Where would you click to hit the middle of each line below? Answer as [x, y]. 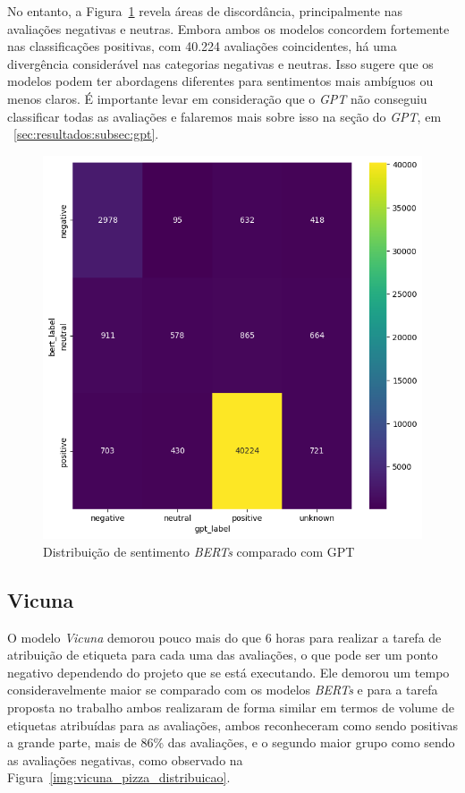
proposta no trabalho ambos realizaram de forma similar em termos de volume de [231, 707]
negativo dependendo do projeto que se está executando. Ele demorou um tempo [228, 672]
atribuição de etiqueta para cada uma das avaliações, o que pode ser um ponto [223, 655]
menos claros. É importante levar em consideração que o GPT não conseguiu [217, 98]
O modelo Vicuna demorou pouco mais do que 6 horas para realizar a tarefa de [224, 637]
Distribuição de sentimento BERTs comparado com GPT [199, 551]
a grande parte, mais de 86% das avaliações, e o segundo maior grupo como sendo [231, 742]
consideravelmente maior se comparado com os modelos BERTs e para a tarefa [223, 690]
